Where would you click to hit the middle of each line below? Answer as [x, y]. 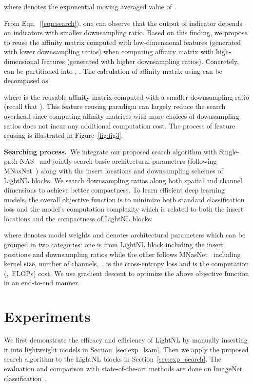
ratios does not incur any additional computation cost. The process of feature [120, 125]
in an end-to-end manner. [42, 283]
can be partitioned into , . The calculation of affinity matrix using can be [113, 71]
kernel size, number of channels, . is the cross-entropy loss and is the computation [126, 264]
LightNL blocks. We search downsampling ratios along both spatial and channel [123, 180]
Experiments [47, 316]
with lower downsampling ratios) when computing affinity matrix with [109, 52]
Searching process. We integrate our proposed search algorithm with [111, 151]
